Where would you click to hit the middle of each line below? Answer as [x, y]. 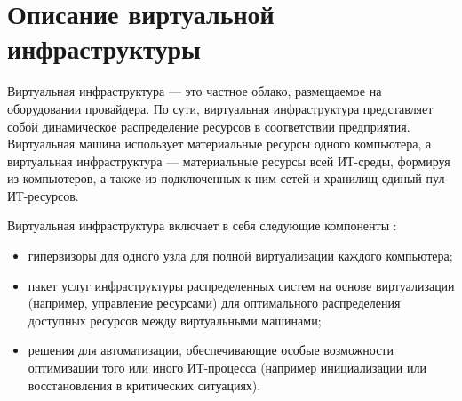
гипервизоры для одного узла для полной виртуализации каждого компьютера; [240, 256]
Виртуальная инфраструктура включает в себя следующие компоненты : [202, 225]
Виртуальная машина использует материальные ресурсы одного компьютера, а [219, 144]
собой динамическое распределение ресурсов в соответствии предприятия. [209, 126]
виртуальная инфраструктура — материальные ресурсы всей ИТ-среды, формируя [229, 160]
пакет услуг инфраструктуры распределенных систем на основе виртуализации [241, 285]
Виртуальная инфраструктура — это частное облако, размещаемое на [195, 91]
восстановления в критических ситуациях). [144, 385]
